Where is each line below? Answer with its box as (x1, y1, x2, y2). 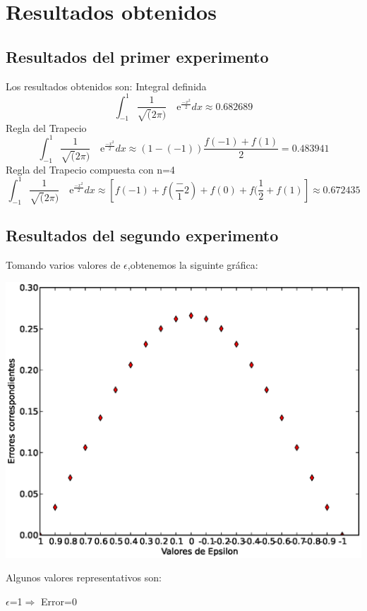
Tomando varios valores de (6, 258, 121, 272)
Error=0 (40, 594, 77, 609)
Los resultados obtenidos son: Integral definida (6, 78, 207, 93)
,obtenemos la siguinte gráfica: (127, 258, 258, 272)
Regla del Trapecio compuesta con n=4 (6, 162, 175, 176)
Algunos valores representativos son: (6, 570, 162, 585)
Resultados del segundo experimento (6, 224, 279, 246)
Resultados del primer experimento (6, 45, 269, 67)
